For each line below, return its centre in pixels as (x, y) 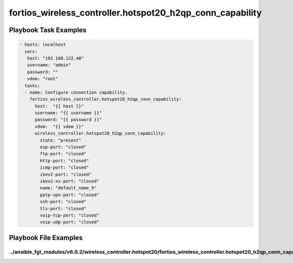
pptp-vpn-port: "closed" (70, 195)
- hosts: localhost (42, 45)
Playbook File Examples (46, 237)
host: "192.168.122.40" (55, 58)
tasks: (32, 86)
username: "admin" (49, 65)
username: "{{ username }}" (68, 113)
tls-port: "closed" (63, 208)
